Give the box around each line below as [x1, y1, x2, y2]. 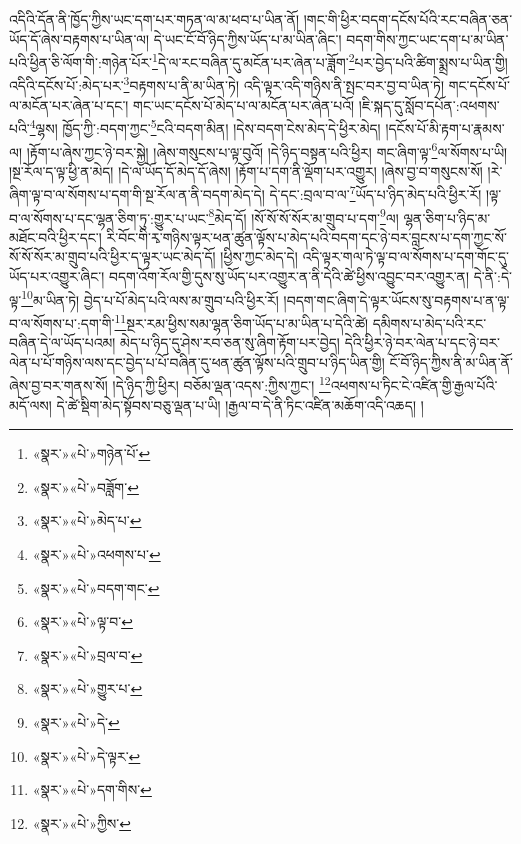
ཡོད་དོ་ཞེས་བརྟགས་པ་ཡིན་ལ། [9, 28, 150, 49]
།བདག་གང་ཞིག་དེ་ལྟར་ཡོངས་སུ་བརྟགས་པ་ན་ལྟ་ [283, 289, 510, 310]
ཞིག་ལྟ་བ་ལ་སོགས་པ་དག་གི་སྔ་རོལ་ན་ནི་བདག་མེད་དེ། [9, 184, 265, 205]
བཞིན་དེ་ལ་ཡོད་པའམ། [9, 332, 116, 353]
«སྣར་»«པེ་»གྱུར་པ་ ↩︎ [32, 678, 143, 699]
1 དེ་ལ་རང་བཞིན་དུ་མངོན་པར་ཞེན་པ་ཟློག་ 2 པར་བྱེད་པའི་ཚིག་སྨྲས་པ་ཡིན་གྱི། [152, 49, 508, 72]
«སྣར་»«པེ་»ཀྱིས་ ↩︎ [32, 812, 131, 833]
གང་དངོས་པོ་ [448, 75, 511, 96]
